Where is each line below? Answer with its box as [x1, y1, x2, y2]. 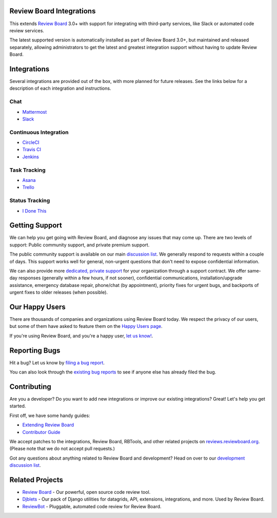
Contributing [9, 382, 51, 391]
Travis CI [22, 147, 41, 153]
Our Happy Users [9, 302, 66, 311]
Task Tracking [9, 167, 46, 174]
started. [9, 403, 26, 409]
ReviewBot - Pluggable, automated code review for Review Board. [22, 503, 162, 509]
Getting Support [9, 221, 63, 230]
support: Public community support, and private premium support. [9, 241, 150, 248]
